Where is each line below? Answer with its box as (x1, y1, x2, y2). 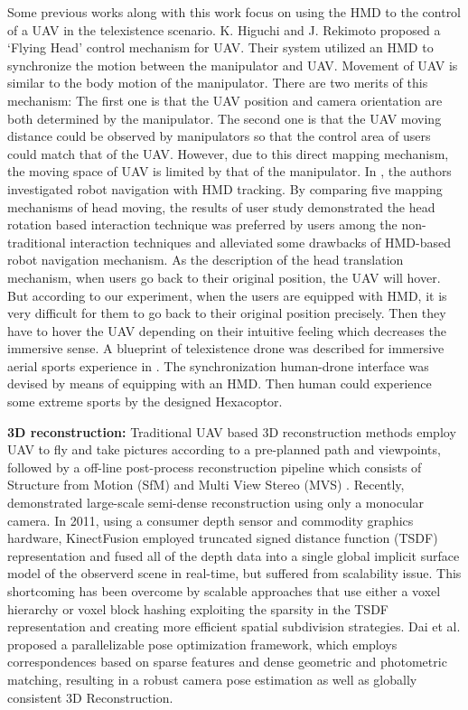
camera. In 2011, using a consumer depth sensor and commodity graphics (7, 510, 414, 529)
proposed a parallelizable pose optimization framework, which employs (7, 634, 398, 653)
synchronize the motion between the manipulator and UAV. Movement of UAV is (7, 55, 458, 74)
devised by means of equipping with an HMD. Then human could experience (7, 374, 432, 393)
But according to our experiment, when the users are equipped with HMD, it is (7, 285, 447, 304)
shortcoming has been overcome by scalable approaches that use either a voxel (7, 582, 441, 600)
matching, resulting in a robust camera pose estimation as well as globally (7, 669, 417, 688)
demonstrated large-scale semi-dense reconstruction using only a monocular (7, 493, 425, 512)
